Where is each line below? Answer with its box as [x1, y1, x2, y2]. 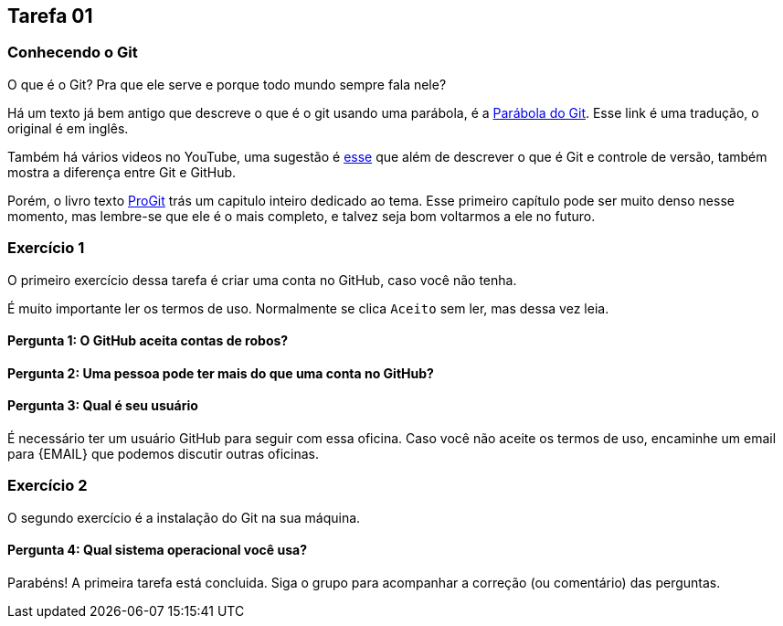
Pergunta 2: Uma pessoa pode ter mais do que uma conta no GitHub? [7, 365, 434, 381]
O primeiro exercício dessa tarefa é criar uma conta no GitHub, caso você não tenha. [7, 271, 517, 288]
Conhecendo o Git [7, 43, 138, 62]
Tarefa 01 [7, 5, 93, 27]
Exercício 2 [7, 476, 88, 495]
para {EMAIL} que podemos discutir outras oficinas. [7, 445, 319, 462]
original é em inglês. [7, 120, 129, 136]
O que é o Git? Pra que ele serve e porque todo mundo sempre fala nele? [7, 76, 447, 92]
